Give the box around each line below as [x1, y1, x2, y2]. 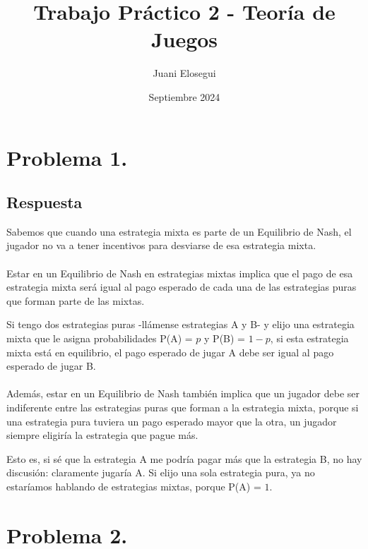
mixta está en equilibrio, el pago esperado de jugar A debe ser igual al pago [6, 344, 334, 359]
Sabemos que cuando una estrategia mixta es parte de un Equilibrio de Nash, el [6, 224, 352, 239]
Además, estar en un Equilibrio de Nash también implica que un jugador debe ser [6, 386, 360, 401]
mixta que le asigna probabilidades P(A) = [6, 331, 193, 346]
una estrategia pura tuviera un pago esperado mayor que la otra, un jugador [6, 414, 337, 428]
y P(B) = [204, 331, 246, 346]
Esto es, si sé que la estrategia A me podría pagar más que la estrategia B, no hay [6, 451, 362, 466]
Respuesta [6, 191, 83, 213]
